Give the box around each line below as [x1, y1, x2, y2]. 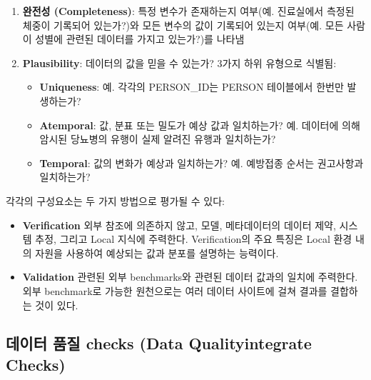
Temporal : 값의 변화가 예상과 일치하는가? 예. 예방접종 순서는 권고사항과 [39, 155, 364, 170]
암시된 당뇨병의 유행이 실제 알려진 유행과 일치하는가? [39, 131, 276, 146]
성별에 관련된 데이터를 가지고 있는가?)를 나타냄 [35, 31, 245, 46]
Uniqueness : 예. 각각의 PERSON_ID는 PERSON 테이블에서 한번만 [39, 79, 344, 94]
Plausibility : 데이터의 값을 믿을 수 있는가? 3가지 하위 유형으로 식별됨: [22, 55, 337, 70]
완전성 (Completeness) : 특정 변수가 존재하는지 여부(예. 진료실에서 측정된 [22, 4, 355, 18]
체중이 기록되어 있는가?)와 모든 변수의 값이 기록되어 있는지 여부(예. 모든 [22, 17, 344, 32]
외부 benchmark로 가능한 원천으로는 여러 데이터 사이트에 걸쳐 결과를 [22, 283, 327, 298]
